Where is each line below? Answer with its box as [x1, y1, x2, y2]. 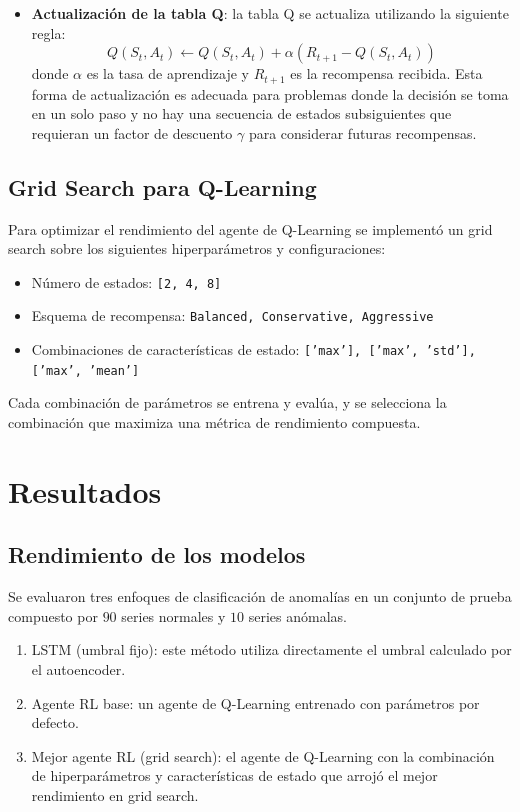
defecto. [31, 712, 79, 733]
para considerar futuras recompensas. [248, 122, 477, 143]
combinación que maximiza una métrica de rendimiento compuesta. [8, 412, 421, 433]
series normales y [121, 605, 226, 626]
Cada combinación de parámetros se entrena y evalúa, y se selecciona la [8, 392, 447, 413]
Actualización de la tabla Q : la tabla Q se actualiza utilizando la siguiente [31, 3, 509, 23]
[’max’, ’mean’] [31, 363, 140, 378]
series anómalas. [248, 605, 347, 626]
